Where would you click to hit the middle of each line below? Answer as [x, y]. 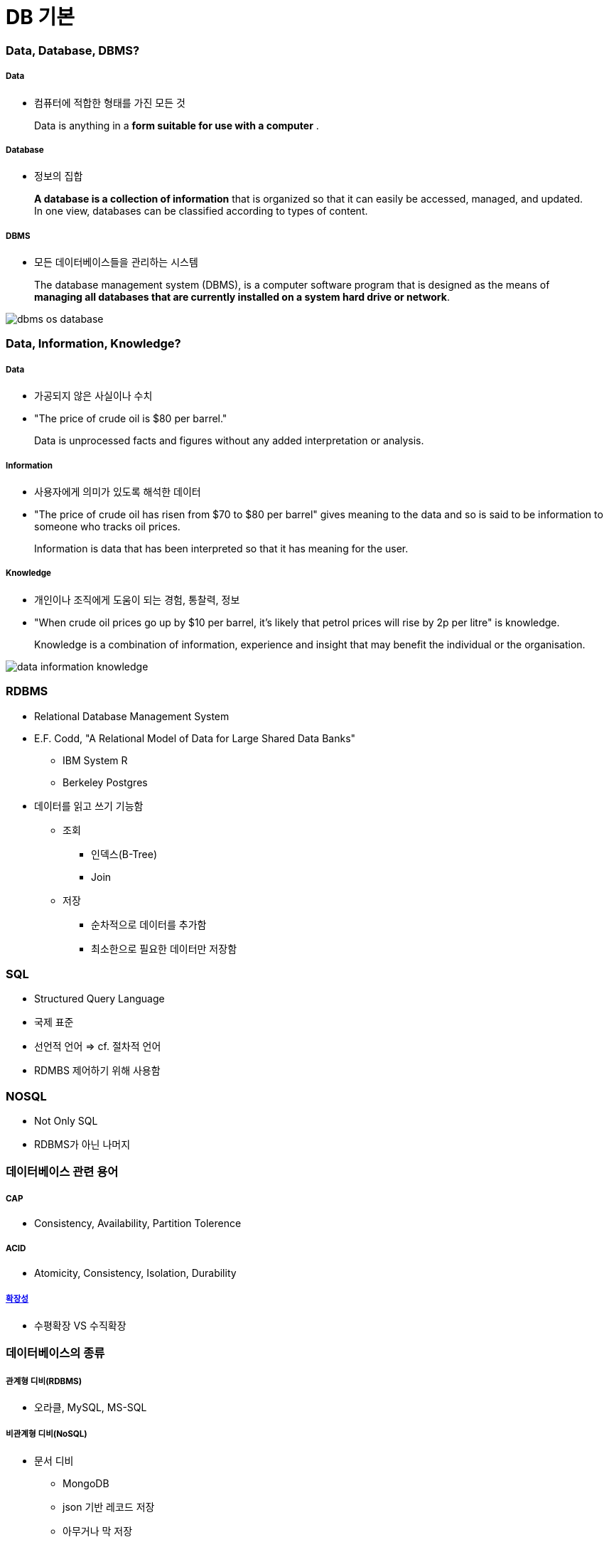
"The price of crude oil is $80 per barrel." [131, 419]
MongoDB [86, 1483]
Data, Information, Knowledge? [93, 344]
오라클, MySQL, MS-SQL [91, 1407]
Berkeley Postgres [105, 782]
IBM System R [95, 760]
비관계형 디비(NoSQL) [47, 1434]
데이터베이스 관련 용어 [62, 1172]
